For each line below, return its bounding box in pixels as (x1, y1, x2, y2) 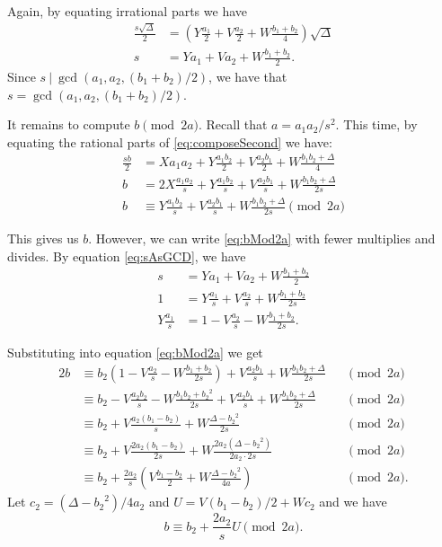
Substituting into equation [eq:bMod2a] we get (7, 342, 263, 361)
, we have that (208, 66, 287, 85)
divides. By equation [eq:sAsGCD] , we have (7, 246, 246, 265)
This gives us (7, 229, 79, 248)
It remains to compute (7, 115, 130, 134)
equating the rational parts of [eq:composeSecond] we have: (7, 132, 332, 151)
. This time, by (335, 115, 418, 134)
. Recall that (198, 115, 268, 134)
